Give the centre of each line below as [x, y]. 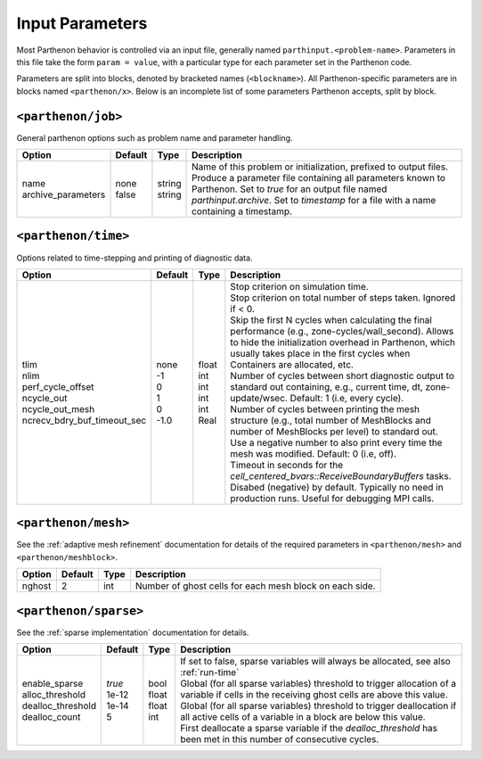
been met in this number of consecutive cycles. [279, 739]
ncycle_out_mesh [58, 408]
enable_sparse [53, 684]
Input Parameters [82, 23]
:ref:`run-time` [209, 672]
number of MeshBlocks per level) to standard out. [334, 431]
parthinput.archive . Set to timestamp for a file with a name [314, 201]
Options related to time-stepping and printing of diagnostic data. [135, 258]
